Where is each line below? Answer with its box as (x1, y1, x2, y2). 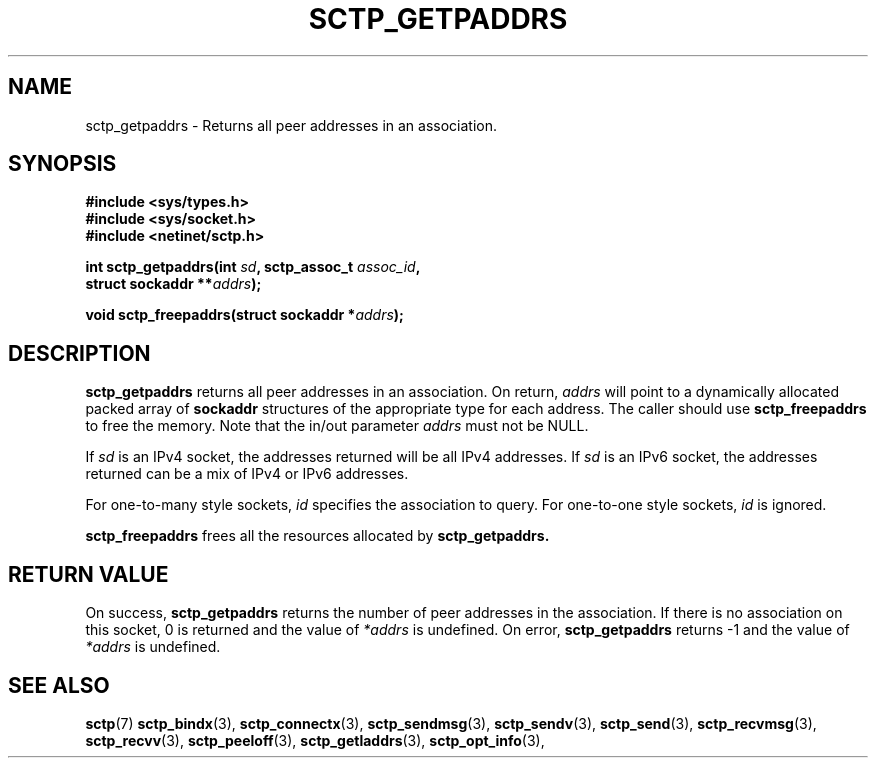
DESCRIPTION (8, 340, 151, 366)
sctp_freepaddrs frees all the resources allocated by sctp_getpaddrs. (85, 527, 550, 545)
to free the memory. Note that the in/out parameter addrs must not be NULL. (85, 417, 589, 435)
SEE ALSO (8, 672, 110, 698)
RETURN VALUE (8, 561, 169, 587)
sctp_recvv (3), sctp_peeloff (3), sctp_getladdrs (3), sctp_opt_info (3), (85, 731, 545, 749)
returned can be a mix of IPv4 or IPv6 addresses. (85, 465, 409, 483)
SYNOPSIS (8, 151, 117, 177)
